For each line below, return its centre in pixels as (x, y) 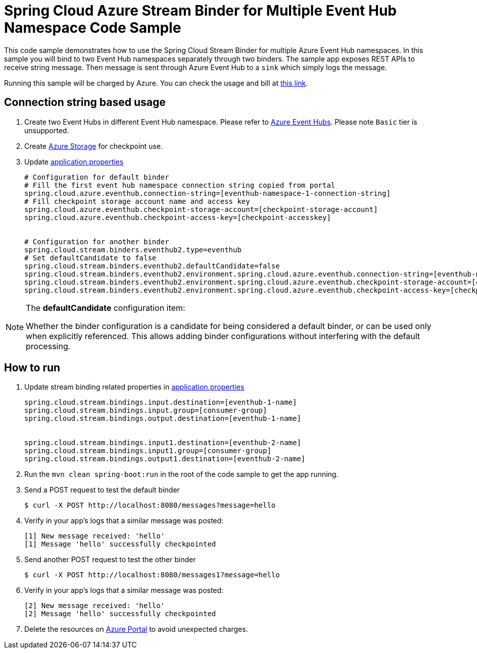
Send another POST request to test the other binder (110, 560)
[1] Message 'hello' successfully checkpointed (120, 544)
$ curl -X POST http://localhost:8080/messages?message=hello (150, 505)
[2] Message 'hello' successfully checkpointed (120, 614)
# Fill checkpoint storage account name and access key (137, 201)
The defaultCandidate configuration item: (106, 308)
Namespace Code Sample (93, 28)
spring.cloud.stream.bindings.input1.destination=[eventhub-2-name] (163, 443)
